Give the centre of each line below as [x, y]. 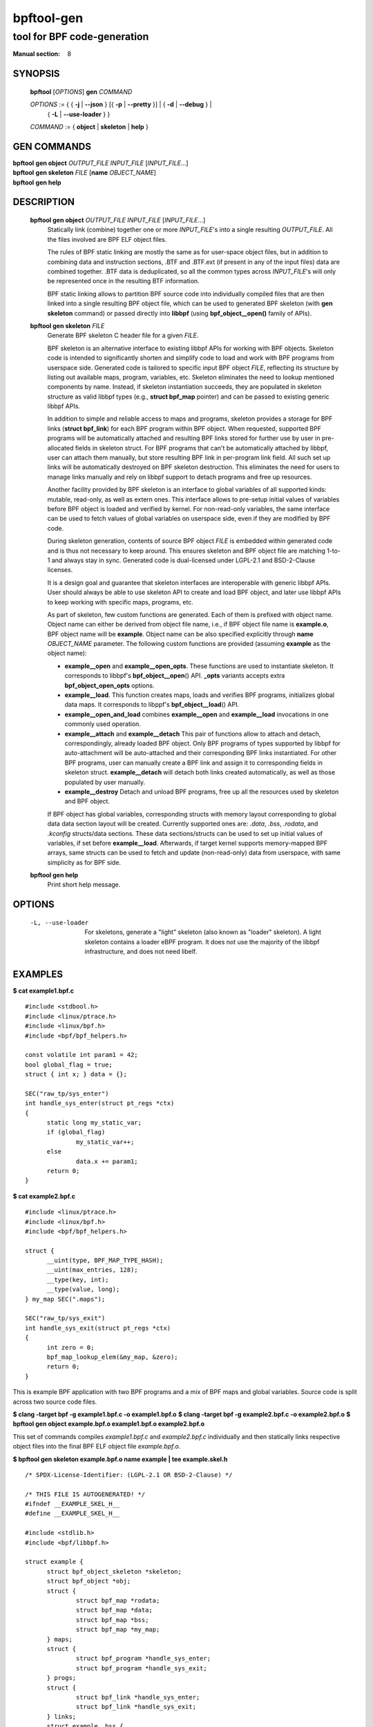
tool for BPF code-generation [81, 37]
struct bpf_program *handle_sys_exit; [142, 1668]
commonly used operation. [103, 724]
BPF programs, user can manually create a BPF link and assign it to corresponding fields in [193, 763]
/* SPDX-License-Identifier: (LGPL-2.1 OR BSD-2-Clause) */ [129, 1475]
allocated [60, 448]
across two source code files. [55, 1402]
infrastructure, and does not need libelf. [141, 952]
